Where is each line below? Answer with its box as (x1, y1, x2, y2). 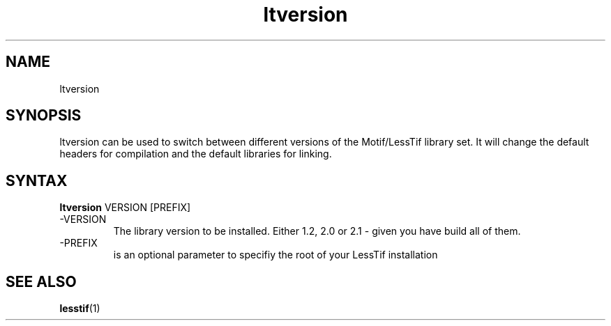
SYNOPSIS (6, 107, 82, 125)
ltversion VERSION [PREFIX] (59, 201, 191, 214)
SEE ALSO (6, 272, 77, 290)
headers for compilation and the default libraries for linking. (59, 148, 332, 160)
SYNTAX (6, 171, 68, 189)
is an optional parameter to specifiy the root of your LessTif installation (113, 249, 438, 261)
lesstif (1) (59, 302, 100, 315)
